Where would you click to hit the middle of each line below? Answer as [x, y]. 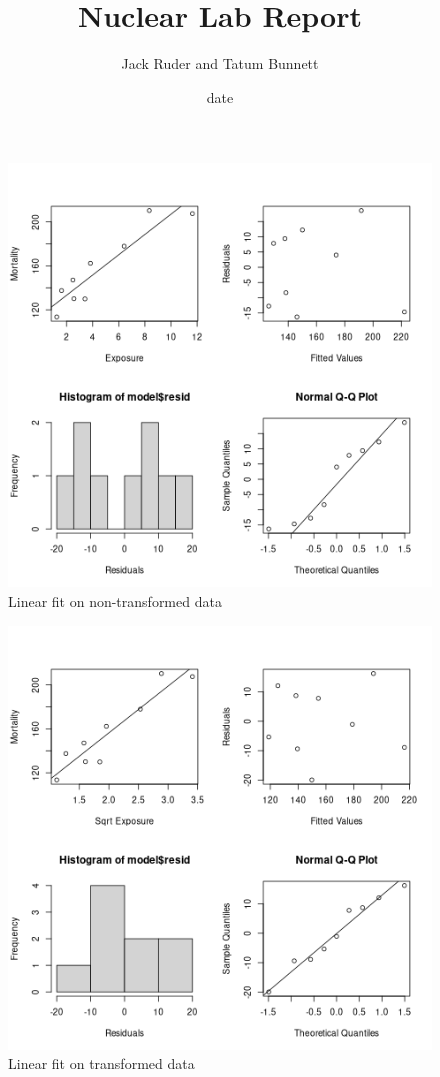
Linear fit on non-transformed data [115, 600]
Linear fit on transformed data [101, 1063]
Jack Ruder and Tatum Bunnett [220, 63]
